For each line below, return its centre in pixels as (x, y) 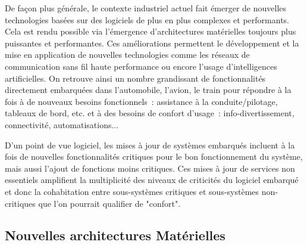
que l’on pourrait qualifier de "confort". (109, 203)
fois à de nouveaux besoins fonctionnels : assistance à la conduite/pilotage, (141, 101)
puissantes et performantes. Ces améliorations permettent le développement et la (152, 43)
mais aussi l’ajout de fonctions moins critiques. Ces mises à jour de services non (150, 168)
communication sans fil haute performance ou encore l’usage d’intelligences (141, 66)
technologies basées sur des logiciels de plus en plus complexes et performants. (147, 19)
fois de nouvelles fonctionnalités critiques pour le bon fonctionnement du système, (154, 156)
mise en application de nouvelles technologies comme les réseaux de (127, 55)
